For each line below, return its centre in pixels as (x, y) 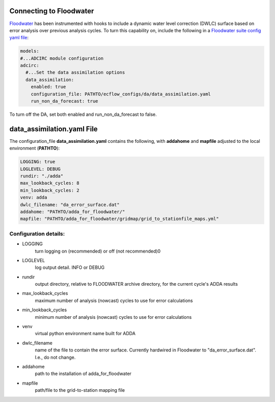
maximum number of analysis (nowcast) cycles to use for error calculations (114, 300)
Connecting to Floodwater (52, 11)
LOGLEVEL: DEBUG (40, 169)
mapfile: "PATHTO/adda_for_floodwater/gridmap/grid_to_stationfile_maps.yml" (119, 219)
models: (30, 51)
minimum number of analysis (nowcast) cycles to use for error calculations (113, 317)
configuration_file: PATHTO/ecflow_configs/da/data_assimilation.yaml (121, 94)
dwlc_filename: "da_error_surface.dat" (70, 205)
